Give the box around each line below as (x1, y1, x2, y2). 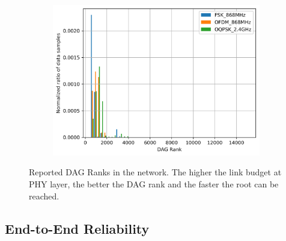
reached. (29, 189, 59, 202)
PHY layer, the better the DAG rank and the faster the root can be (29, 178, 279, 190)
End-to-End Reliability (5, 219, 150, 237)
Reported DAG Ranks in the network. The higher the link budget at (29, 166, 282, 178)
